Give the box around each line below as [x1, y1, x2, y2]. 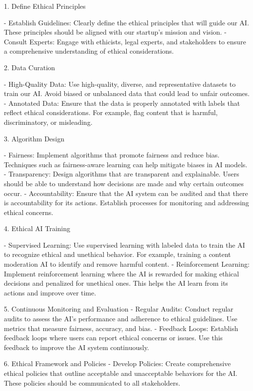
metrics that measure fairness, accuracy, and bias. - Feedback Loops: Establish [4, 323, 238, 333]
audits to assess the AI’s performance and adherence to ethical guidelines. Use [4, 313, 237, 324]
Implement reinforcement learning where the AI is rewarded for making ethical [4, 268, 239, 278]
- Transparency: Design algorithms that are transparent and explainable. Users [4, 169, 239, 179]
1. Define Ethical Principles [4, 1, 86, 11]
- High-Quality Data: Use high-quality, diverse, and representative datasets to [4, 78, 236, 89]
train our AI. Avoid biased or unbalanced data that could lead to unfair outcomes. [4, 88, 250, 98]
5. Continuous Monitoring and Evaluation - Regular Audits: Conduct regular [4, 304, 234, 314]
